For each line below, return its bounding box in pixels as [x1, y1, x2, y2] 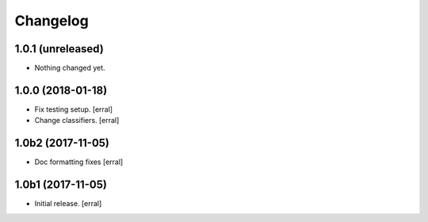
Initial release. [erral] [34, 199, 102, 209]
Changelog [14, 12, 89, 29]
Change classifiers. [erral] [34, 116, 120, 125]
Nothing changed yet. [34, 63, 106, 73]
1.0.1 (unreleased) [14, 42, 105, 55]
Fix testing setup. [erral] [34, 104, 113, 114]
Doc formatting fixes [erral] [34, 157, 124, 166]
